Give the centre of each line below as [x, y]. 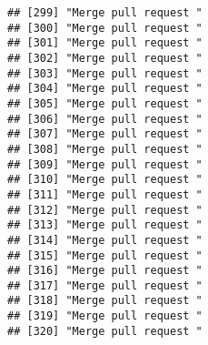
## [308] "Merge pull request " [105, 149]
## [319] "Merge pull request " [105, 316]
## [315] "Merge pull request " [105, 255]
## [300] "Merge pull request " [105, 28]
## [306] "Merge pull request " [105, 119]
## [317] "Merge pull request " [105, 285]
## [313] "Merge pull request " [105, 225]
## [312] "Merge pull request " [105, 210]
